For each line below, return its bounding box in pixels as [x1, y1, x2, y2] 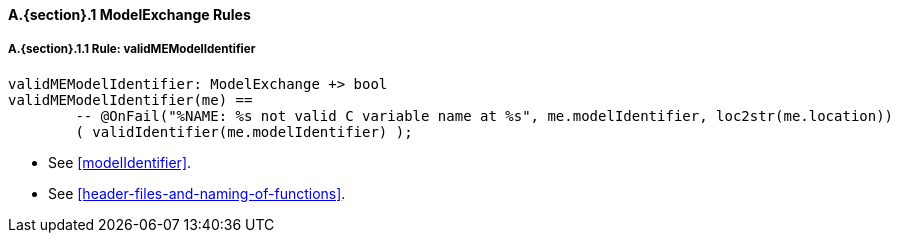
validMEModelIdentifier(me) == [8, 91, 253, 108]
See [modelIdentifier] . [48, 153, 192, 171]
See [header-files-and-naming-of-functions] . [48, 184, 346, 202]
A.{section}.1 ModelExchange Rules [8, 6, 251, 23]
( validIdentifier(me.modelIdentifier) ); [75, 123, 413, 140]
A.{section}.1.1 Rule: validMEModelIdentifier [8, 42, 256, 57]
